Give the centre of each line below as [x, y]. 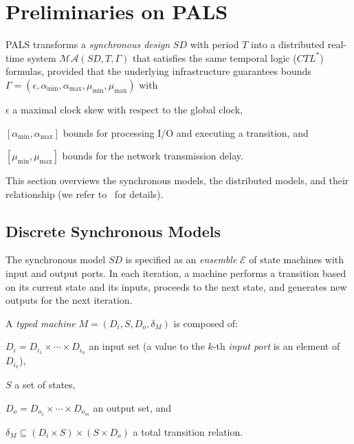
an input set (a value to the [147, 346]
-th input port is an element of [276, 346]
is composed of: [206, 323]
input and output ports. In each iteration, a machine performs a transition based [176, 273]
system [42, 57]
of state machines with [297, 259]
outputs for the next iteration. [69, 300]
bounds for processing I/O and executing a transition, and [186, 132]
